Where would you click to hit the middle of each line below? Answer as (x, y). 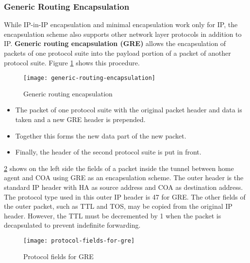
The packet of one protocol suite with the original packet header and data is (129, 110)
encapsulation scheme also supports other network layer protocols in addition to (123, 34)
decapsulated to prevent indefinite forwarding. (72, 225)
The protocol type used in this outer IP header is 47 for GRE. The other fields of (125, 196)
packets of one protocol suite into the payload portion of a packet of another (117, 53)
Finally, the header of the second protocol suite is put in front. (108, 152)
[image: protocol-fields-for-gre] (79, 240)
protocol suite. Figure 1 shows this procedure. (72, 62)
